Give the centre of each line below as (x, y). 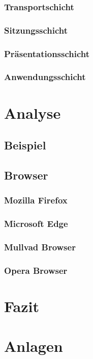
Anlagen (34, 346)
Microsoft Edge (36, 224)
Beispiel (25, 145)
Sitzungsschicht (36, 30)
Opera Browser (36, 270)
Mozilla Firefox (36, 200)
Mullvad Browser (40, 247)
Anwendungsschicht (45, 77)
